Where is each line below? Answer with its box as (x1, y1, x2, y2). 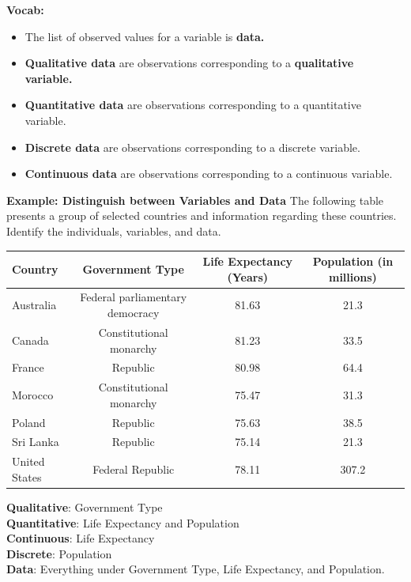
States (12, 468, 42, 485)
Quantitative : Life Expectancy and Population (6, 514, 239, 531)
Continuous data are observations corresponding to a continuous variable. (25, 165, 393, 182)
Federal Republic (92, 461, 175, 478)
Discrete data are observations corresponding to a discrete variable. (25, 138, 360, 155)
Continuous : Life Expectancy (6, 530, 155, 546)
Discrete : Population (6, 545, 112, 561)
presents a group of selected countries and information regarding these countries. (6, 207, 397, 224)
